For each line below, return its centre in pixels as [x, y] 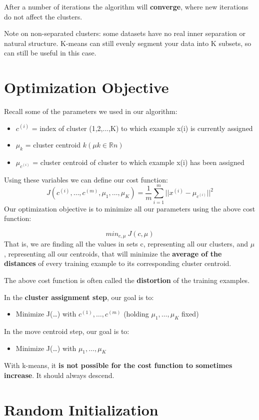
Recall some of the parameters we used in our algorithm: [91, 111]
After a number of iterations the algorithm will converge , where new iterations [126, 6]
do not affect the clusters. [43, 16]
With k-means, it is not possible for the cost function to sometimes [118, 365]
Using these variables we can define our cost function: [86, 179]
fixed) [190, 314]
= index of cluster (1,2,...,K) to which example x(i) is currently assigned [142, 128]
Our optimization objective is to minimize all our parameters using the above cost [130, 208]
